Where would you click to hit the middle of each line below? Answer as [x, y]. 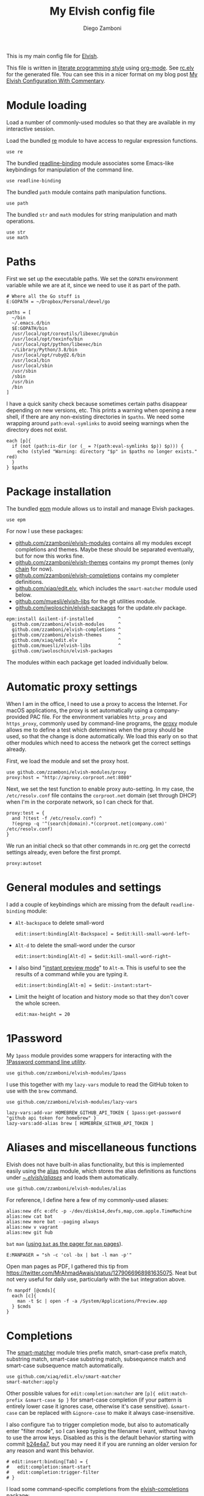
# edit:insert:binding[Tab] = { [47, 1462]
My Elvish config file [102, 11]
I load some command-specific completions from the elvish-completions [97, 1489]
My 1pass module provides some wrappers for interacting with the [89, 1055]
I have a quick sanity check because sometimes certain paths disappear [97, 403]
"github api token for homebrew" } [51, 1118]
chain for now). [34, 569]
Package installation [59, 492]
